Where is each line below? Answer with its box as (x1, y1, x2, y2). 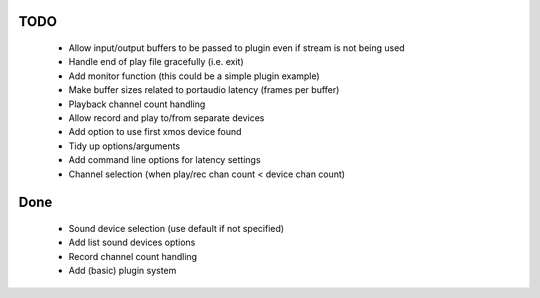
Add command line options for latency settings (68, 154, 261, 166)
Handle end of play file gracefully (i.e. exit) (68, 56, 244, 68)
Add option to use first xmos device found (68, 126, 242, 138)
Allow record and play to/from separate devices (68, 111, 265, 124)
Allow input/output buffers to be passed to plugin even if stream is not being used (68, 42, 405, 54)
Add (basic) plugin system (68, 265, 177, 277)
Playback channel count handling (68, 98, 206, 110)
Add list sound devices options (68, 236, 196, 249)
